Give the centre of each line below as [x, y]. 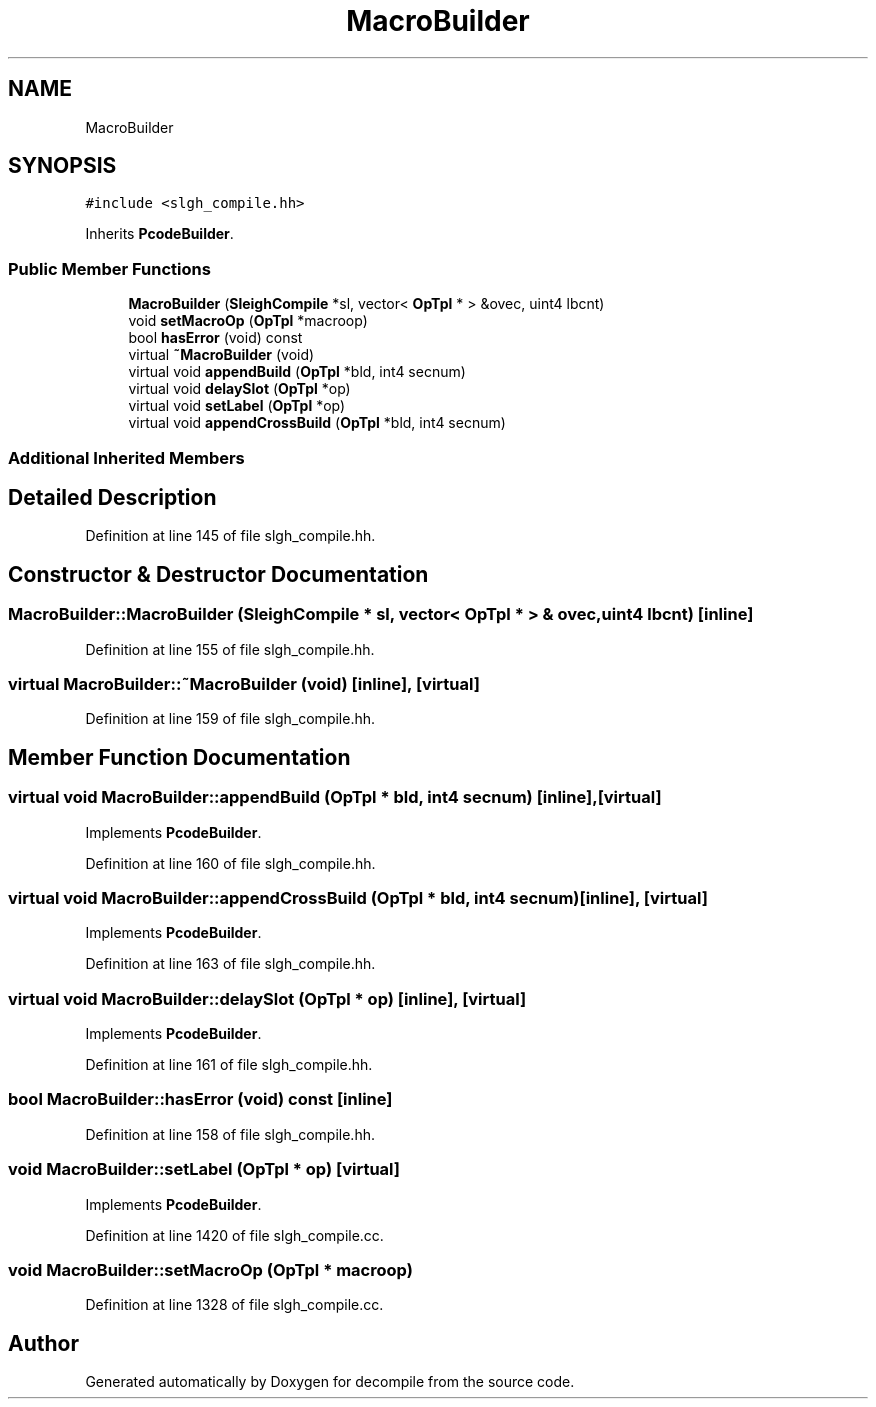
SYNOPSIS [62, 166]
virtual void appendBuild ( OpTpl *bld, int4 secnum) [297, 372]
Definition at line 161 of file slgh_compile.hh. [229, 1065]
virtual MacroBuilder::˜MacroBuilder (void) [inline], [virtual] [244, 684]
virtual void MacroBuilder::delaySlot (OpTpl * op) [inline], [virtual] [267, 998]
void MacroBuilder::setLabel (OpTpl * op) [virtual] [204, 1169]
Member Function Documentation [179, 757]
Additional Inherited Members [126, 457]
